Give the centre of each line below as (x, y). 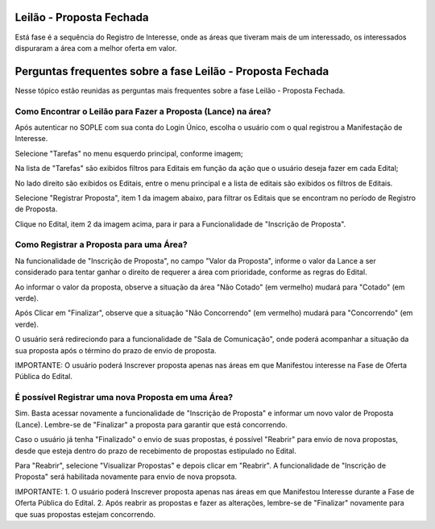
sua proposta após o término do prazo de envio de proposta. (116, 350)
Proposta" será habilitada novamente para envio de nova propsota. (126, 477)
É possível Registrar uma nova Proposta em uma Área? (124, 398)
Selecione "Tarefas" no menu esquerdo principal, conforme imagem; (129, 153)
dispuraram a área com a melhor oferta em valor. (96, 48)
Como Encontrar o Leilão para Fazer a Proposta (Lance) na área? (143, 111)
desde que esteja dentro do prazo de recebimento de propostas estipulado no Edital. (156, 451)
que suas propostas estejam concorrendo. (85, 514)
